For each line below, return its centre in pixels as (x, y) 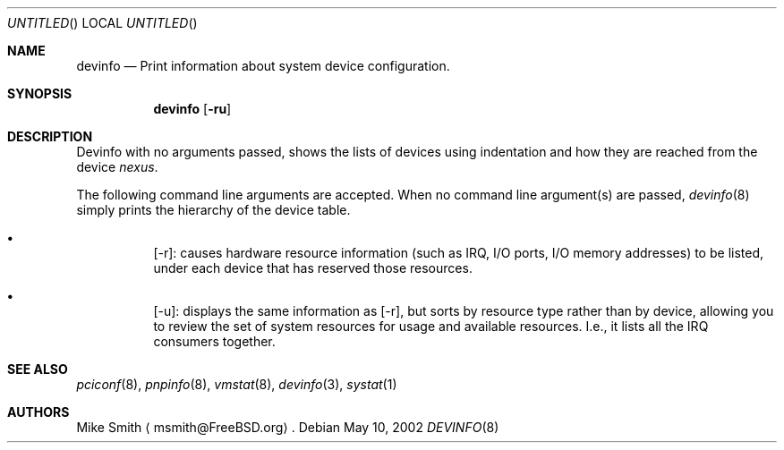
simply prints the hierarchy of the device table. (213, 210)
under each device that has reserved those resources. (313, 268)
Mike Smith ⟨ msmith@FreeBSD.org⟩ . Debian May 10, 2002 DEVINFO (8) (288, 427)
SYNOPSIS (40, 93)
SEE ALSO (38, 369)
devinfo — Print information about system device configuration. (263, 66)
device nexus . (117, 167)
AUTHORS (38, 412)
